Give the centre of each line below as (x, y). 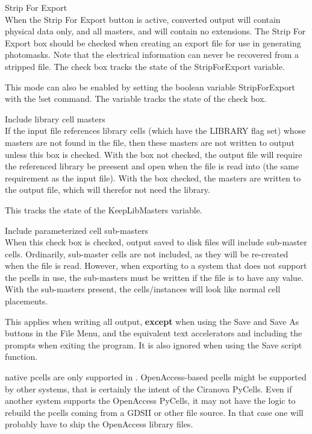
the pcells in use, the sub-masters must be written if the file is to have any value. (154, 277)
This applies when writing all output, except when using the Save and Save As (152, 321)
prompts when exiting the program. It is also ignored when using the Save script (154, 344)
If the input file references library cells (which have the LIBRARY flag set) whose (155, 131)
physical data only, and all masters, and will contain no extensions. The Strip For (155, 31)
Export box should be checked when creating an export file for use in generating (153, 42)
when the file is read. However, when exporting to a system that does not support (156, 266)
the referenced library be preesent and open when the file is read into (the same (152, 166)
